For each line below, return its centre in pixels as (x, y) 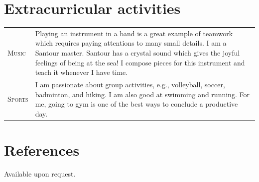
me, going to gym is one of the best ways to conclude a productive (136, 104)
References (42, 150)
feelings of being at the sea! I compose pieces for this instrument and (140, 62)
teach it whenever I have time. (81, 72)
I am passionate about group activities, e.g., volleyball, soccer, (130, 85)
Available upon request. (40, 174)
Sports (18, 99)
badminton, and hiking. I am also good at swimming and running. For (142, 94)
